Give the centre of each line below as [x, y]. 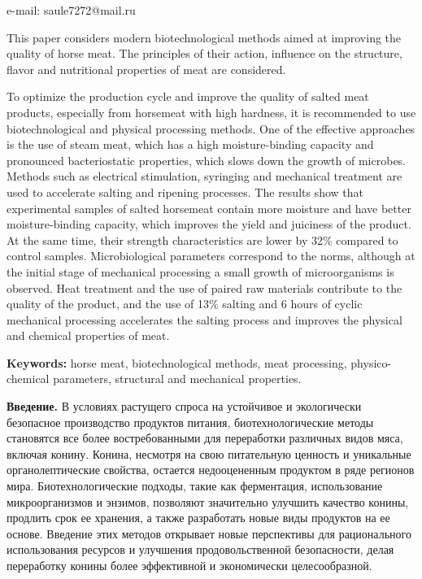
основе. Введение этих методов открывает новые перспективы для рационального [209, 533]
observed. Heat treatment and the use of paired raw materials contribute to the [204, 287]
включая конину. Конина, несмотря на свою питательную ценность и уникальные [209, 453]
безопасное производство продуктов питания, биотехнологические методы [190, 422]
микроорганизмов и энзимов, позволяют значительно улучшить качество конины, [208, 501]
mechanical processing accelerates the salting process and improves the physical [204, 319]
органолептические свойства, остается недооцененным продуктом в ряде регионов [211, 470]
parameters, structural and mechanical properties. [177, 379]
